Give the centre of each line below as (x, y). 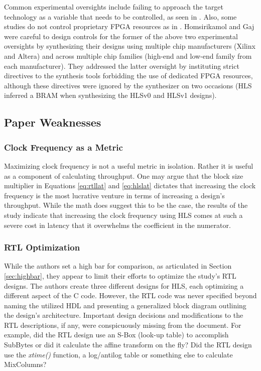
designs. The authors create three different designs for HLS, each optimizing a (124, 285)
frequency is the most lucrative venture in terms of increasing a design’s (114, 195)
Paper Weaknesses (53, 122)
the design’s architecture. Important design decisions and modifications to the (124, 315)
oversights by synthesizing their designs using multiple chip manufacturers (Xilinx (130, 46)
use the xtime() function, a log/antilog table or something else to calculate (118, 354)
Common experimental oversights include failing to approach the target (114, 7)
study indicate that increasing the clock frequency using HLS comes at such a (123, 215)
